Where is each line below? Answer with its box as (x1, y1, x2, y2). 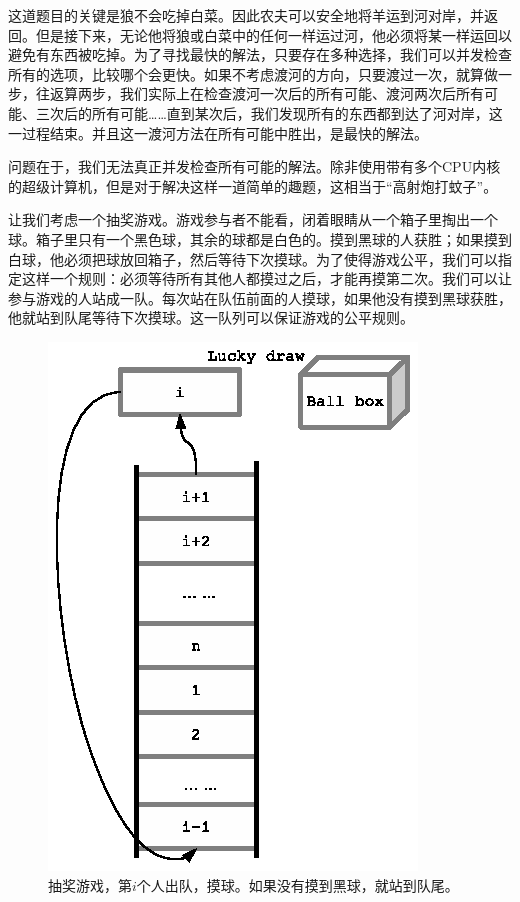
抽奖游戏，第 (48, 874, 132, 895)
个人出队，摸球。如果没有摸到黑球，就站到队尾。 (136, 874, 459, 895)
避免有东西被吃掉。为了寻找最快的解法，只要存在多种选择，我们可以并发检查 (8, 44, 512, 65)
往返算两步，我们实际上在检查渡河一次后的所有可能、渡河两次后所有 (35, 83, 484, 104)
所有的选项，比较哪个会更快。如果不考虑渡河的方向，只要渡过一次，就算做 (8, 63, 498, 84)
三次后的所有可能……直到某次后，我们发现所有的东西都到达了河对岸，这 (35, 102, 503, 123)
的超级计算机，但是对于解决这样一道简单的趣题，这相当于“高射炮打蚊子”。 (8, 175, 498, 196)
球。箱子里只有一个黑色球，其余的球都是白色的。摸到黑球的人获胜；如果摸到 (8, 228, 512, 249)
